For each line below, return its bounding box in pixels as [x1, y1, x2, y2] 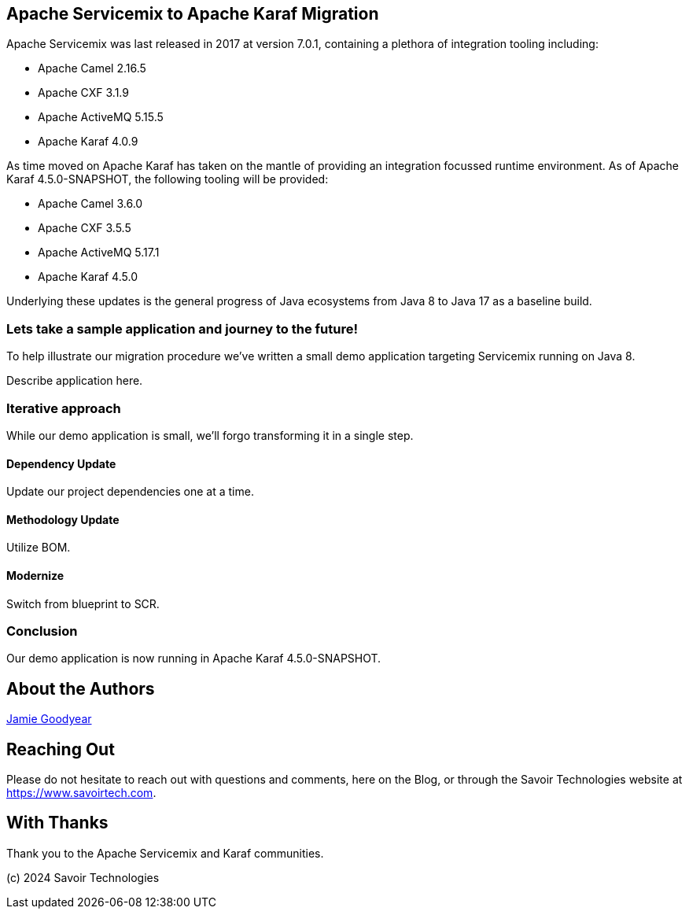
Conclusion [6, 622, 78, 639]
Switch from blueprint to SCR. [6, 596, 160, 611]
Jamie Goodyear [6, 712, 92, 726]
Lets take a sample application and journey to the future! [6, 320, 358, 337]
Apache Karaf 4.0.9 [38, 135, 138, 149]
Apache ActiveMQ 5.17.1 [38, 245, 160, 260]
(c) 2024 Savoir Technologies [6, 870, 160, 884]
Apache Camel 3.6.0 [38, 197, 143, 211]
